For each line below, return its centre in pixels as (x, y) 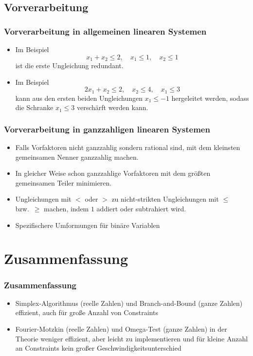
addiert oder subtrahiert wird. (141, 209)
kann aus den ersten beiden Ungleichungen (79, 98)
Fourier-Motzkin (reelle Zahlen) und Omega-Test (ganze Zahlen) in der (121, 329)
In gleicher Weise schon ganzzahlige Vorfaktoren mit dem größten (113, 173)
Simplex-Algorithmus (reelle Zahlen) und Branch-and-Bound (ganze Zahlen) (129, 303)
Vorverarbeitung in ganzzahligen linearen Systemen (107, 129)
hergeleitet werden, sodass (210, 98)
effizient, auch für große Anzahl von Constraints (87, 312)
